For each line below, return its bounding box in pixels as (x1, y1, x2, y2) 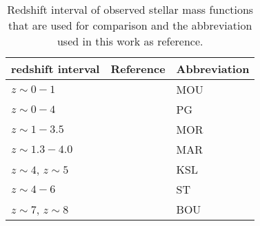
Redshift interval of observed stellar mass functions (7, 1, 254, 17)
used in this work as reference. (57, 33, 203, 49)
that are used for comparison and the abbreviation (8, 17, 252, 33)
